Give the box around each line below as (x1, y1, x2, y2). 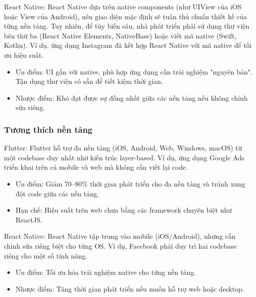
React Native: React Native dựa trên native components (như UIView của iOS (4, 1, 242, 11)
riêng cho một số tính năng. (4, 250, 88, 260)
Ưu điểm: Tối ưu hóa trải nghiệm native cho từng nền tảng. (15, 267, 196, 277)
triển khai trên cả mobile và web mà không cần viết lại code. (4, 162, 188, 172)
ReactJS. (15, 214, 42, 224)
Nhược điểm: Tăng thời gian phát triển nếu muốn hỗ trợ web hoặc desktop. (15, 283, 244, 294)
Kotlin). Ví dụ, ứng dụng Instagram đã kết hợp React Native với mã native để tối (4, 40, 252, 50)
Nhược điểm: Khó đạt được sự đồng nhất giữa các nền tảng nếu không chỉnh (15, 92, 248, 103)
